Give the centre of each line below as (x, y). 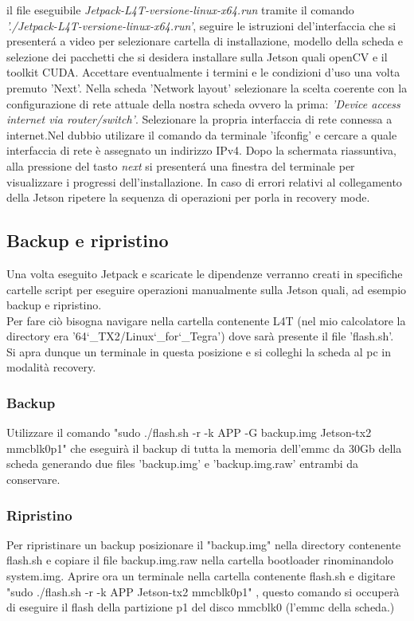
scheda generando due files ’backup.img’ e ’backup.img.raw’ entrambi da (183, 464)
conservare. (33, 480)
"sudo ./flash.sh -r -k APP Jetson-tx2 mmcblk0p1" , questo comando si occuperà (203, 591)
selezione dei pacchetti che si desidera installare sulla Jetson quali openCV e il (197, 56)
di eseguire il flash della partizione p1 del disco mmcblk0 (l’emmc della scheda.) (201, 607)
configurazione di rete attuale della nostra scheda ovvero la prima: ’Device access (203, 103)
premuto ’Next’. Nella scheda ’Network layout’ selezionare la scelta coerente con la (207, 87)
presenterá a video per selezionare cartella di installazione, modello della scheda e (205, 41)
